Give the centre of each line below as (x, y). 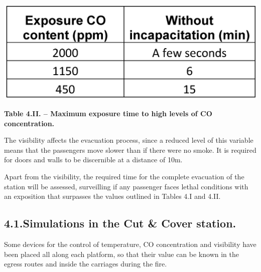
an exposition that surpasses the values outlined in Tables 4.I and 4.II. (112, 196)
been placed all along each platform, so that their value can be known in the (121, 254)
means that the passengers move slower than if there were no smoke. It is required (130, 150)
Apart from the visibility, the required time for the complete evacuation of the (124, 177)
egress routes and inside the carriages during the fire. (86, 264)
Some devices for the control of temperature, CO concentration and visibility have (130, 244)
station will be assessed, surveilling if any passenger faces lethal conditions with (126, 186)
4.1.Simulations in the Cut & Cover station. (120, 223)
